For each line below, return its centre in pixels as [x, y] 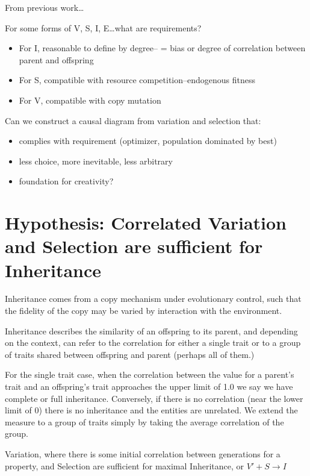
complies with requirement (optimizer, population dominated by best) [148, 141]
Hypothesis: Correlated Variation [146, 223]
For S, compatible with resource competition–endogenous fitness [137, 80]
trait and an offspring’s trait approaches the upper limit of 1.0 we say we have [149, 386]
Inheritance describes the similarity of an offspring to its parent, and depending [151, 330]
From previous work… [45, 7]
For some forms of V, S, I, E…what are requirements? [103, 27]
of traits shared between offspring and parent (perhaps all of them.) [130, 354]
